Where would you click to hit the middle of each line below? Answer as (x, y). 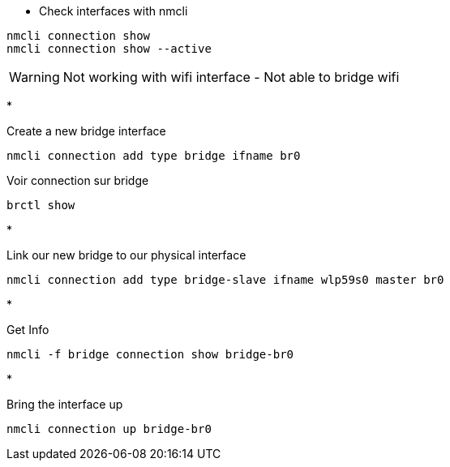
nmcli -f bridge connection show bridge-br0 (150, 354)
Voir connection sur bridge (78, 180)
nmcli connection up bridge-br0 (109, 429)
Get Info (28, 330)
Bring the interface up (65, 404)
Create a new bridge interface (86, 131)
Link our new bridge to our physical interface (126, 255)
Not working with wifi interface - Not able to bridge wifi (231, 77)
